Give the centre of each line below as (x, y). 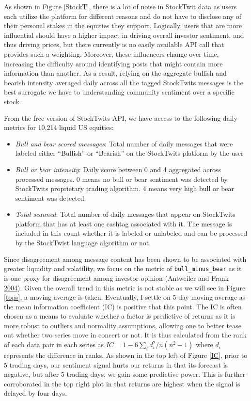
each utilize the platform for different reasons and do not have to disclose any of (123, 16)
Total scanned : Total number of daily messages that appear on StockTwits (125, 214)
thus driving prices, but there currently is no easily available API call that (114, 44)
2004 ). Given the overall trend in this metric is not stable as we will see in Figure (125, 287)
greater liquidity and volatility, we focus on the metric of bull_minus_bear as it (123, 268)
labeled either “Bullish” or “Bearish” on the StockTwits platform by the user (129, 153)
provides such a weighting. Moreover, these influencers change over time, (111, 54)
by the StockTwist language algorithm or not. (83, 243)
